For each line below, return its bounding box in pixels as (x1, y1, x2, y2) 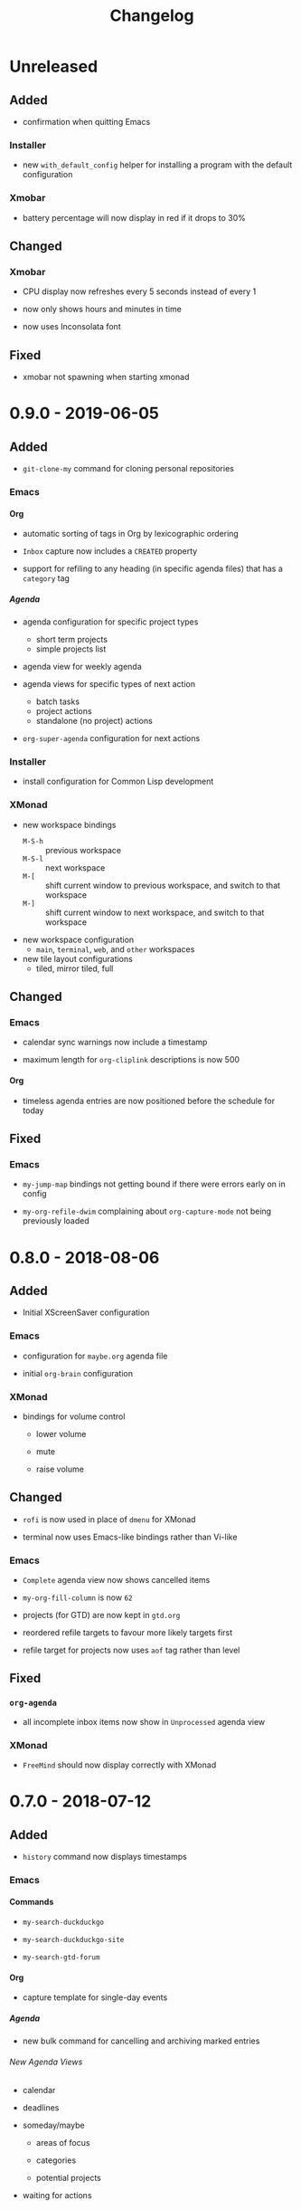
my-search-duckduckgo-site (22, 1936, 125, 1945)
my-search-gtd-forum (22, 1953, 100, 1962)
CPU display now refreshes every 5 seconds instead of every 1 (22, 286, 257, 297)
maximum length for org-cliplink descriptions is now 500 (22, 1054, 240, 1065)
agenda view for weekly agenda (22, 662, 142, 672)
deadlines (22, 2101, 60, 2113)
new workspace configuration (22, 934, 135, 945)
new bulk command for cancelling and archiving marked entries (22, 2035, 260, 2046)
